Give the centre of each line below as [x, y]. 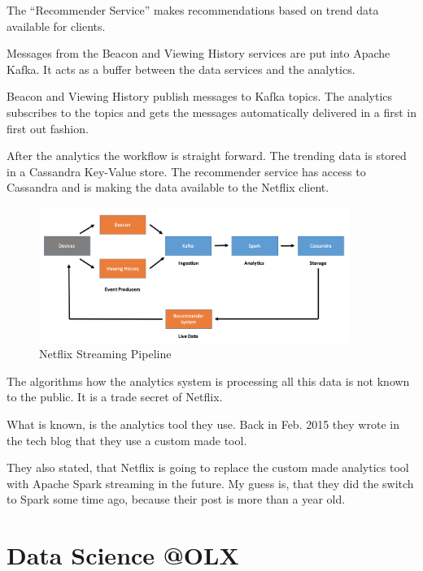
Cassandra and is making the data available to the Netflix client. [168, 187]
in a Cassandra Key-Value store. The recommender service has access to [186, 171]
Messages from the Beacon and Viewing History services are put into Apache [198, 53]
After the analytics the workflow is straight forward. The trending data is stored [207, 156]
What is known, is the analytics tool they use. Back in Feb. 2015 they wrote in [203, 424]
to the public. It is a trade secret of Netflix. [115, 397]
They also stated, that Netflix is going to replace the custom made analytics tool [208, 467]
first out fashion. [48, 128]
